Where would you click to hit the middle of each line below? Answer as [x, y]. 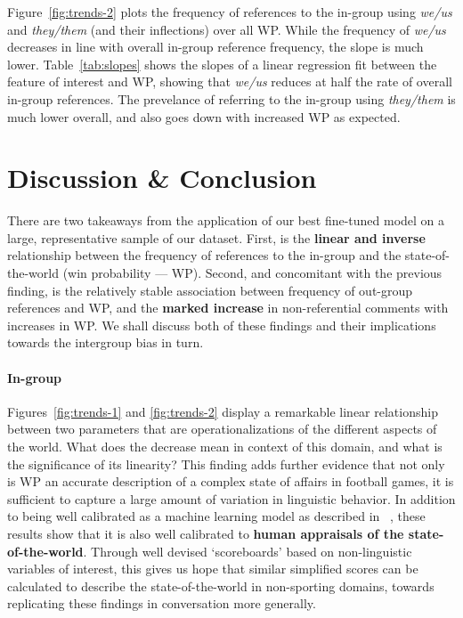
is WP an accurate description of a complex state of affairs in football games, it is [231, 481]
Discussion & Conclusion [162, 178]
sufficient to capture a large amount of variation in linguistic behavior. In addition [231, 498]
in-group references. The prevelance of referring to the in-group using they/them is [231, 98]
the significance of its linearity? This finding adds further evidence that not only [226, 463]
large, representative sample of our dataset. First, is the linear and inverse [216, 237]
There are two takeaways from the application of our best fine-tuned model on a [226, 220]
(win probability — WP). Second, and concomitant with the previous [252, 273]
